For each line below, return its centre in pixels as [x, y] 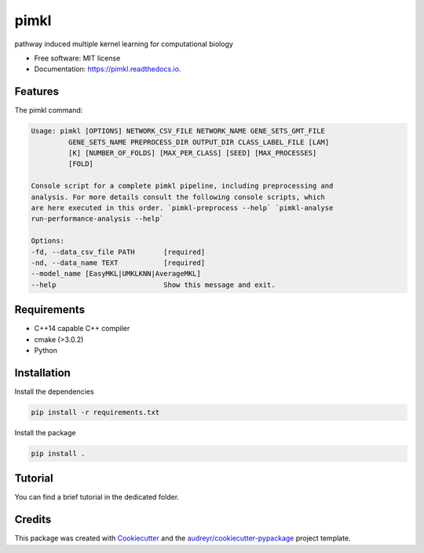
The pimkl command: [49, 111]
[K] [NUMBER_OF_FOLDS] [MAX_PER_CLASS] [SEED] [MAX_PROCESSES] [192, 153]
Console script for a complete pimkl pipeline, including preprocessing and [182, 186]
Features [37, 91]
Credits [33, 520]
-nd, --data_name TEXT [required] [118, 262]
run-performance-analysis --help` [97, 219]
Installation [42, 373]
